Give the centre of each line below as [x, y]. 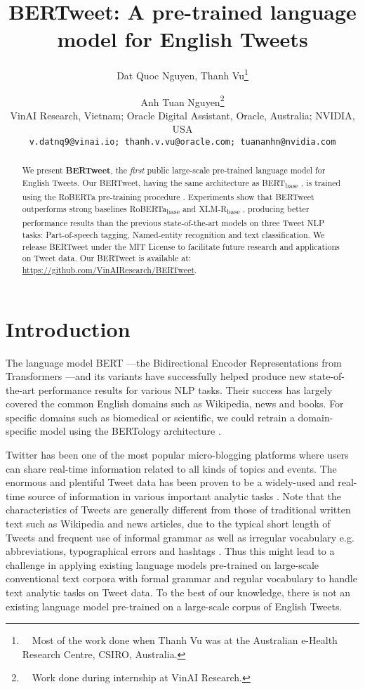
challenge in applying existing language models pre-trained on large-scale [162, 564]
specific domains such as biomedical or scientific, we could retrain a [150, 417]
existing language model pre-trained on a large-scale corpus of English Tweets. [174, 606]
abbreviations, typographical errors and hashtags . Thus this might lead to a [170, 551]
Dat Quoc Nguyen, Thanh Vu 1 [182, 74]
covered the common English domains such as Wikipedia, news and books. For [175, 403]
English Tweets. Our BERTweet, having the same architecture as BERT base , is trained [181, 184]
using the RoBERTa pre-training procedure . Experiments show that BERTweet [168, 197]
